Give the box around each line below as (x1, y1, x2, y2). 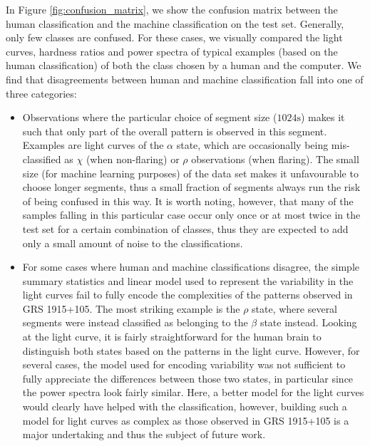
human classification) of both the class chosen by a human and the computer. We (6, 58, 361, 73)
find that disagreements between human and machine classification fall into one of (6, 71, 364, 86)
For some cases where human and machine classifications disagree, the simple (22, 259, 359, 274)
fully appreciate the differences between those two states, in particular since (22, 370, 354, 385)
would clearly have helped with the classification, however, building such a (22, 399, 347, 414)
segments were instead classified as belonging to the (22, 315, 248, 330)
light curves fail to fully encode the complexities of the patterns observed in (22, 287, 353, 302)
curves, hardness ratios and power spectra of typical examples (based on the (6, 43, 338, 58)
